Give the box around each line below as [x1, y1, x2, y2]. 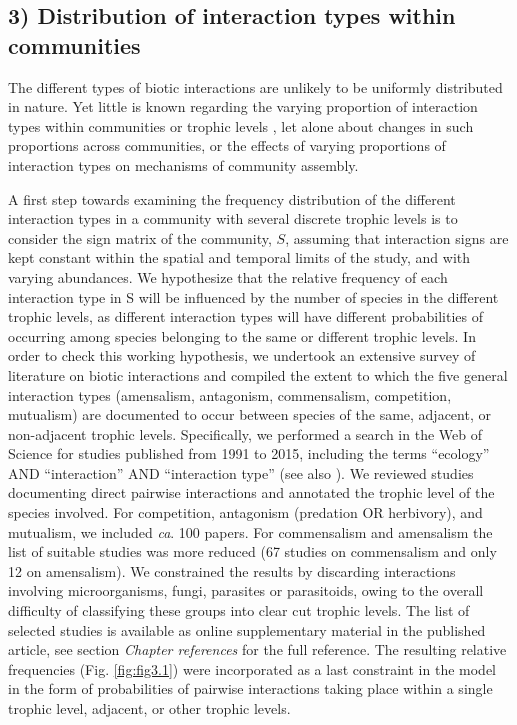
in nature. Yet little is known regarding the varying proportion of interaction [8, 96, 478, 117]
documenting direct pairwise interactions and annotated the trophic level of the [8, 482, 495, 503]
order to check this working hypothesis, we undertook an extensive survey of [8, 345, 476, 366]
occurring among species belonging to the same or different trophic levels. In [8, 325, 476, 346]
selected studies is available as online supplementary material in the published [8, 619, 486, 640]
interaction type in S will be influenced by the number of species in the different [8, 286, 499, 307]
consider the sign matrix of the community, [8, 227, 272, 248]
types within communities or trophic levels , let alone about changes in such [8, 115, 474, 136]
